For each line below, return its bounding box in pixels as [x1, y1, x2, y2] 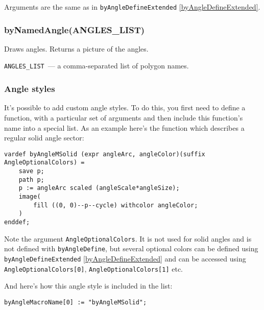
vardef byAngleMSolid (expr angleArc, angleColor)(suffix [4, 150, 205, 158]
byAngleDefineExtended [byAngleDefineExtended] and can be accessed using [4, 253, 246, 264]
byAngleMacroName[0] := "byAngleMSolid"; [4, 298, 147, 306]
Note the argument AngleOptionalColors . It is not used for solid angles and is [4, 233, 252, 244]
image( [18, 193, 41, 200]
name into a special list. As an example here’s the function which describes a [4, 122, 245, 133]
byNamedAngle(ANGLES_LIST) [4, 23, 145, 36]
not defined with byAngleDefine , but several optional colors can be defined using [4, 243, 258, 254]
